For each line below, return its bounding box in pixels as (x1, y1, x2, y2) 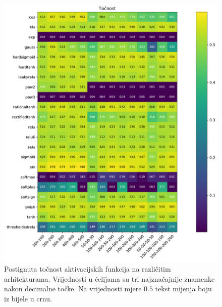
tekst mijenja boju (155, 283, 212, 294)
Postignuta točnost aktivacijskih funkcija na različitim (4, 264, 171, 274)
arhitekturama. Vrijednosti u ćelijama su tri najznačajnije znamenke (4, 273, 215, 284)
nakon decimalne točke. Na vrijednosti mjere (4, 283, 142, 294)
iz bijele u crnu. (4, 293, 52, 303)
